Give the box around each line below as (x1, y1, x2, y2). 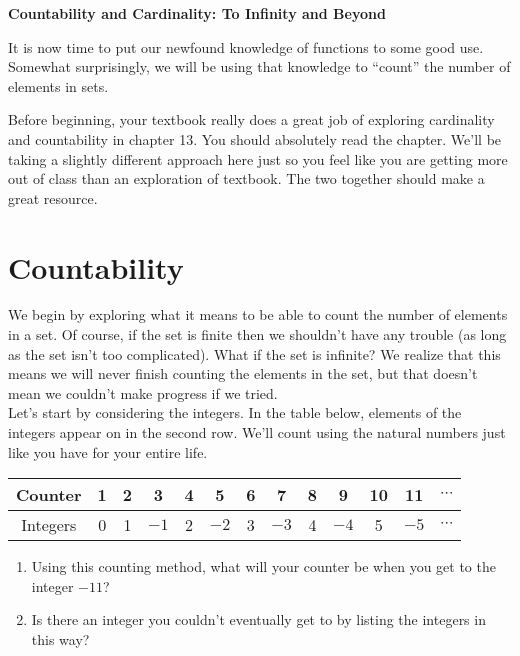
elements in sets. (8, 75, 109, 96)
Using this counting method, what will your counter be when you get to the (31, 556, 496, 577)
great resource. (8, 187, 98, 208)
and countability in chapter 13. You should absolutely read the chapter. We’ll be (8, 128, 502, 149)
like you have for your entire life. (8, 441, 208, 462)
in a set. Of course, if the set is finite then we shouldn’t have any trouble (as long (8, 324, 507, 345)
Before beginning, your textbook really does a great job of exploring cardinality (8, 109, 495, 130)
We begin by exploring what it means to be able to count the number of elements (8, 304, 508, 325)
